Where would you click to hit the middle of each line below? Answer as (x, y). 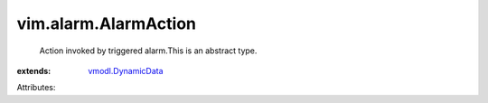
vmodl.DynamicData (126, 70)
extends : (34, 70)
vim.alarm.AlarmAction (106, 23)
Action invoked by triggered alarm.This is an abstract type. (148, 51)
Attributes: (36, 88)
